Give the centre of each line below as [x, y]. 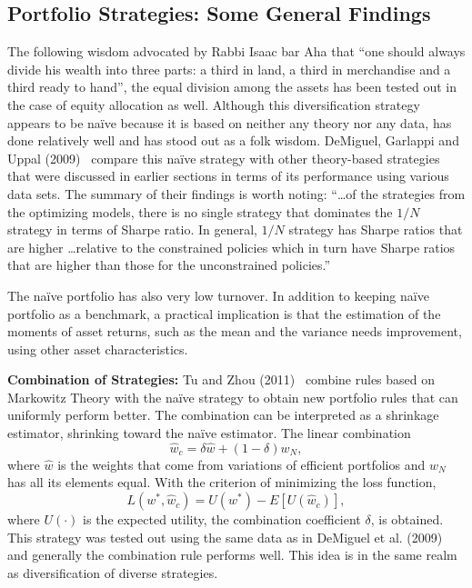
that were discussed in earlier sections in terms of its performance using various [228, 176]
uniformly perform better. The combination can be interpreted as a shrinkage [223, 415]
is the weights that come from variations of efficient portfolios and [241, 464]
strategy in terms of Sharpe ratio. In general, [132, 229]
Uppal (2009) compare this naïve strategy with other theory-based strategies [224, 158]
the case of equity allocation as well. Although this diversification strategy [214, 104]
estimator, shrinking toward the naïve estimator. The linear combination [209, 433]
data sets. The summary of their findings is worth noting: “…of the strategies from [236, 193]
